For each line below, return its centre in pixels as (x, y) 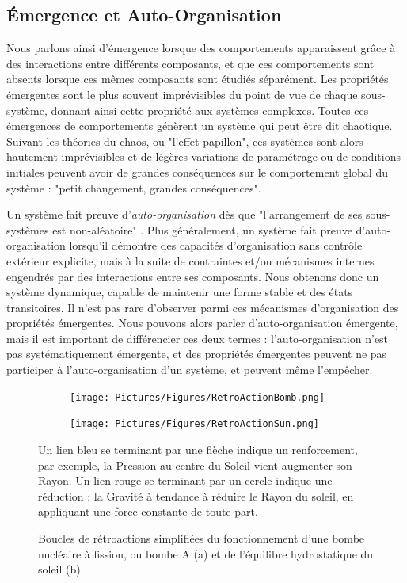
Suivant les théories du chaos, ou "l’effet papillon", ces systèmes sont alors (185, 141)
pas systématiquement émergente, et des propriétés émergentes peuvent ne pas (197, 354)
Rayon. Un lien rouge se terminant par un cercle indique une (185, 480)
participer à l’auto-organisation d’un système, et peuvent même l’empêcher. (190, 370)
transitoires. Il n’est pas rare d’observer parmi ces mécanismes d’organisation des (203, 307)
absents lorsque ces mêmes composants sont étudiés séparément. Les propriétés (198, 79)
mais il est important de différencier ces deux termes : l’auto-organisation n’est (198, 338)
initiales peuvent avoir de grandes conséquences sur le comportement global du (197, 171)
